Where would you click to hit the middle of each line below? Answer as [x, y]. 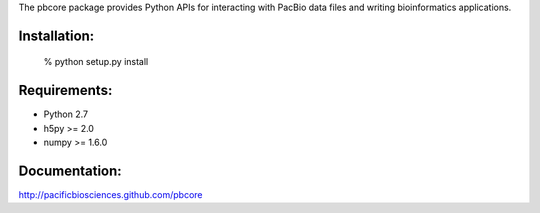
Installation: [56, 35]
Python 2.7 [66, 114]
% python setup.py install [96, 62]
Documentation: [70, 170]
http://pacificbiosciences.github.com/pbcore [110, 194]
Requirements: [65, 90]
